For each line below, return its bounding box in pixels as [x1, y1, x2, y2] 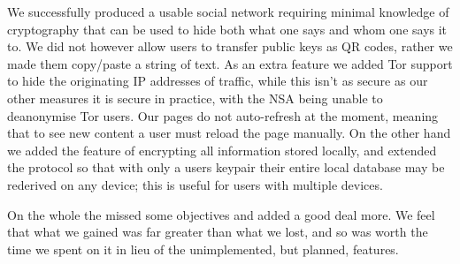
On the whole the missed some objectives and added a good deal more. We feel [7, 205, 435, 223]
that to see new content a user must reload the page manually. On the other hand [7, 124, 451, 142]
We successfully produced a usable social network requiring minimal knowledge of [7, 3, 449, 20]
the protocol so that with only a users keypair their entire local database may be [7, 158, 445, 177]
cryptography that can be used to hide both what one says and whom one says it [7, 19, 448, 38]
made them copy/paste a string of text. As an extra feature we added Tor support [7, 54, 453, 72]
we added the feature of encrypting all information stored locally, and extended [7, 140, 437, 159]
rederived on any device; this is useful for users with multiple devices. [7, 175, 383, 193]
